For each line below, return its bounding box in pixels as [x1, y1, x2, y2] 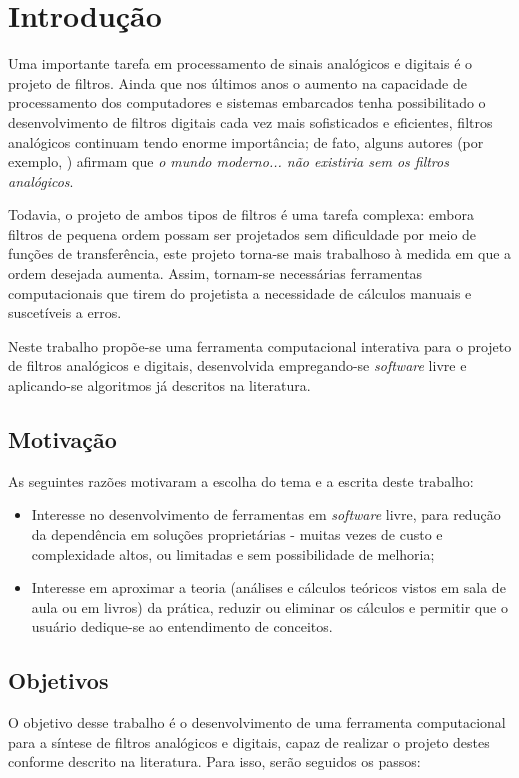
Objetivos [8, 665, 109, 696]
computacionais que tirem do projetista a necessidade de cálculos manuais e [8, 282, 472, 303]
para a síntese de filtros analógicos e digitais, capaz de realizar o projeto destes [8, 731, 490, 752]
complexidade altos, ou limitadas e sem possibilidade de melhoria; [31, 543, 435, 564]
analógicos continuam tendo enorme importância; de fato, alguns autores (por [8, 131, 484, 152]
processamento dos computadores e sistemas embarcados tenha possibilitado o [8, 92, 486, 113]
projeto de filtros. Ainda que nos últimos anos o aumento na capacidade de [8, 72, 467, 93]
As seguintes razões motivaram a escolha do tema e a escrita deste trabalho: [8, 470, 474, 491]
